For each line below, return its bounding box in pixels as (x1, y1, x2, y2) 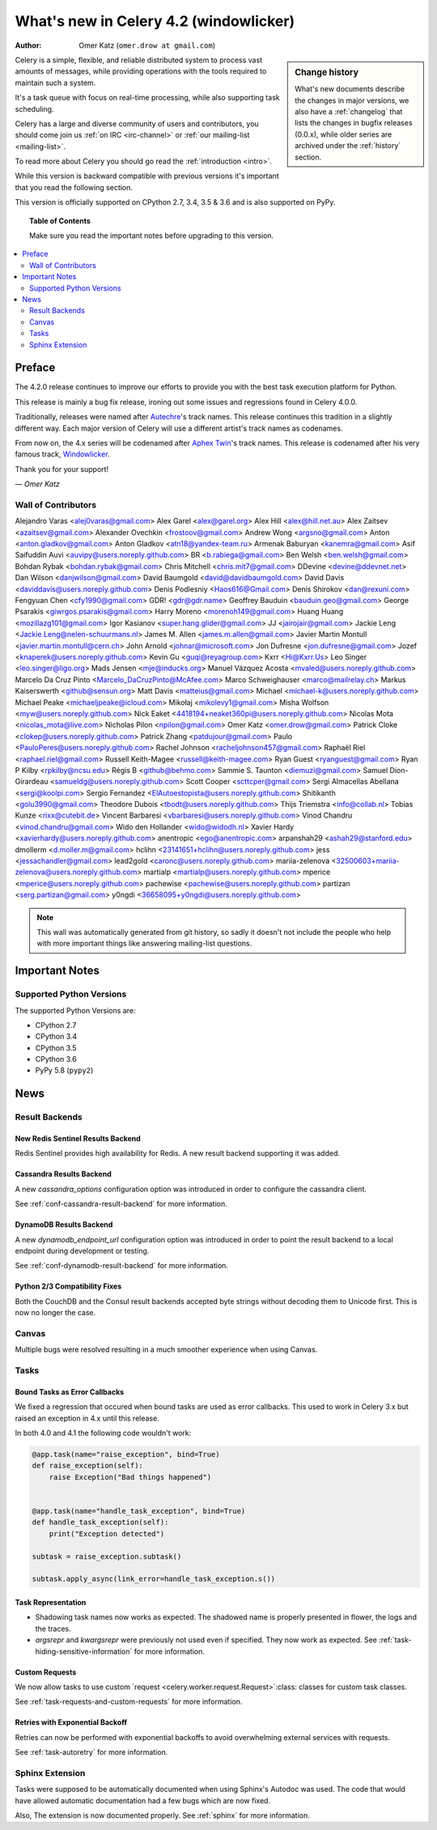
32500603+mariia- (336, 856, 400, 866)
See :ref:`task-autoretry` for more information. (15, 1747, 168, 1757)
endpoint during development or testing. (15, 1246, 150, 1256)
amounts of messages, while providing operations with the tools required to (15, 66, 267, 76)
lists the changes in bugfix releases (295, 118, 413, 128)
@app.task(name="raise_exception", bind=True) (32, 1450, 220, 1459)
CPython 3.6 (35, 1055, 77, 1064)
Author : (15, 40, 42, 50)
